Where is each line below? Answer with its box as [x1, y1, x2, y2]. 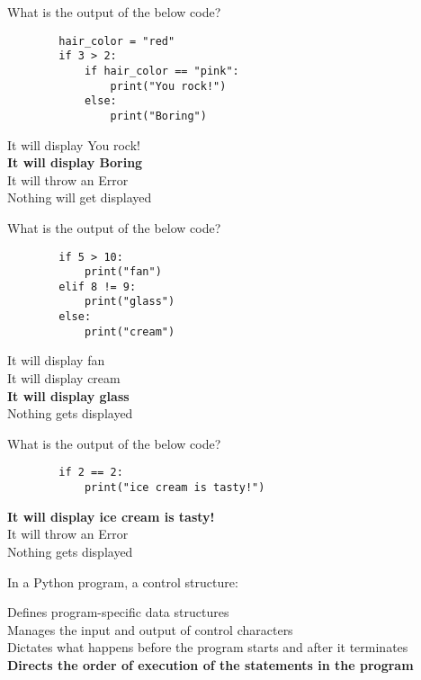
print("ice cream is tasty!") [84, 481, 265, 495]
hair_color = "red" [58, 34, 175, 48]
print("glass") [84, 295, 175, 309]
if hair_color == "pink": [84, 64, 239, 77]
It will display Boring [7, 153, 143, 172]
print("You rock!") [110, 79, 227, 93]
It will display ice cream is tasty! [7, 506, 215, 525]
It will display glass [7, 386, 130, 405]
